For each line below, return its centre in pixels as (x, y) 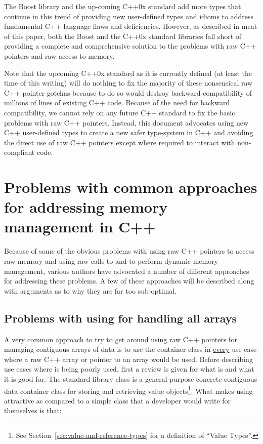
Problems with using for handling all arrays (121, 318)
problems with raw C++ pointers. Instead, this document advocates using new (126, 122)
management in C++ (80, 227)
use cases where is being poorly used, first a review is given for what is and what (129, 369)
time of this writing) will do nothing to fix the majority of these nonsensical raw (128, 83)
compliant (19, 152)
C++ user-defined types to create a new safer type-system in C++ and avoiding (129, 132)
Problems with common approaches (131, 187)
